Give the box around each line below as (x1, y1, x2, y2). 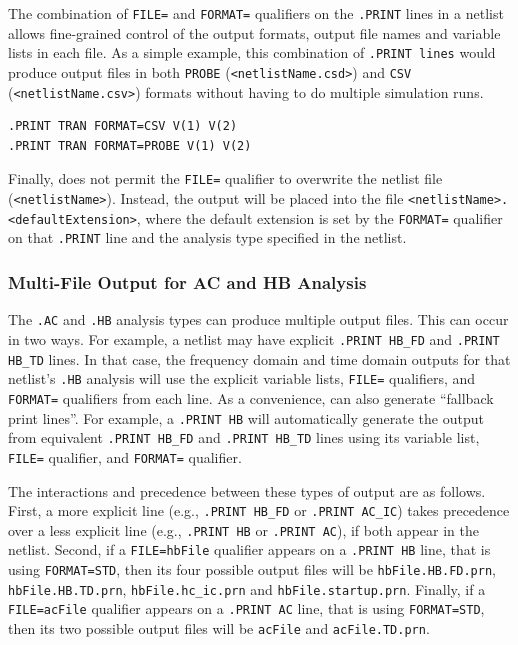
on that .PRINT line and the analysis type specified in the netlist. (8, 227, 407, 248)
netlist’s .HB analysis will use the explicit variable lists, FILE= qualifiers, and (8, 368, 476, 389)
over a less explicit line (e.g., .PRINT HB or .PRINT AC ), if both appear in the (8, 519, 479, 540)
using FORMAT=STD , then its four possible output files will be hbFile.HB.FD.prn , (8, 559, 496, 580)
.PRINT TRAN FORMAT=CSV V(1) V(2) (8, 119, 238, 134)
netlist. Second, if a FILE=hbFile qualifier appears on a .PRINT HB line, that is (8, 539, 491, 560)
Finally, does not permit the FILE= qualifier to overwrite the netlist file (8, 168, 443, 189)
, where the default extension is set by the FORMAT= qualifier (136, 207, 503, 228)
